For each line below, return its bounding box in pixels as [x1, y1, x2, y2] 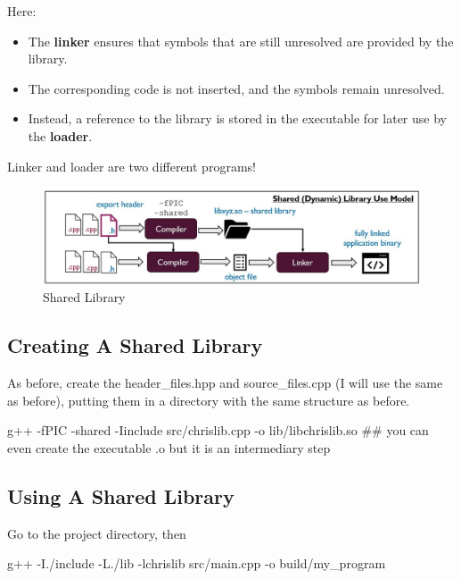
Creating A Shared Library [7, 331, 263, 359]
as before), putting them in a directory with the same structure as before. [7, 390, 410, 409]
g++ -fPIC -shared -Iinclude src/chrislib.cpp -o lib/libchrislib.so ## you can [7, 421, 429, 440]
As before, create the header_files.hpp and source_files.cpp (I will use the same [7, 373, 443, 392]
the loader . [28, 126, 93, 145]
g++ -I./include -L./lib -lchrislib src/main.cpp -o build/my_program [7, 554, 386, 573]
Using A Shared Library [7, 482, 235, 509]
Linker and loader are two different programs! [7, 156, 256, 175]
